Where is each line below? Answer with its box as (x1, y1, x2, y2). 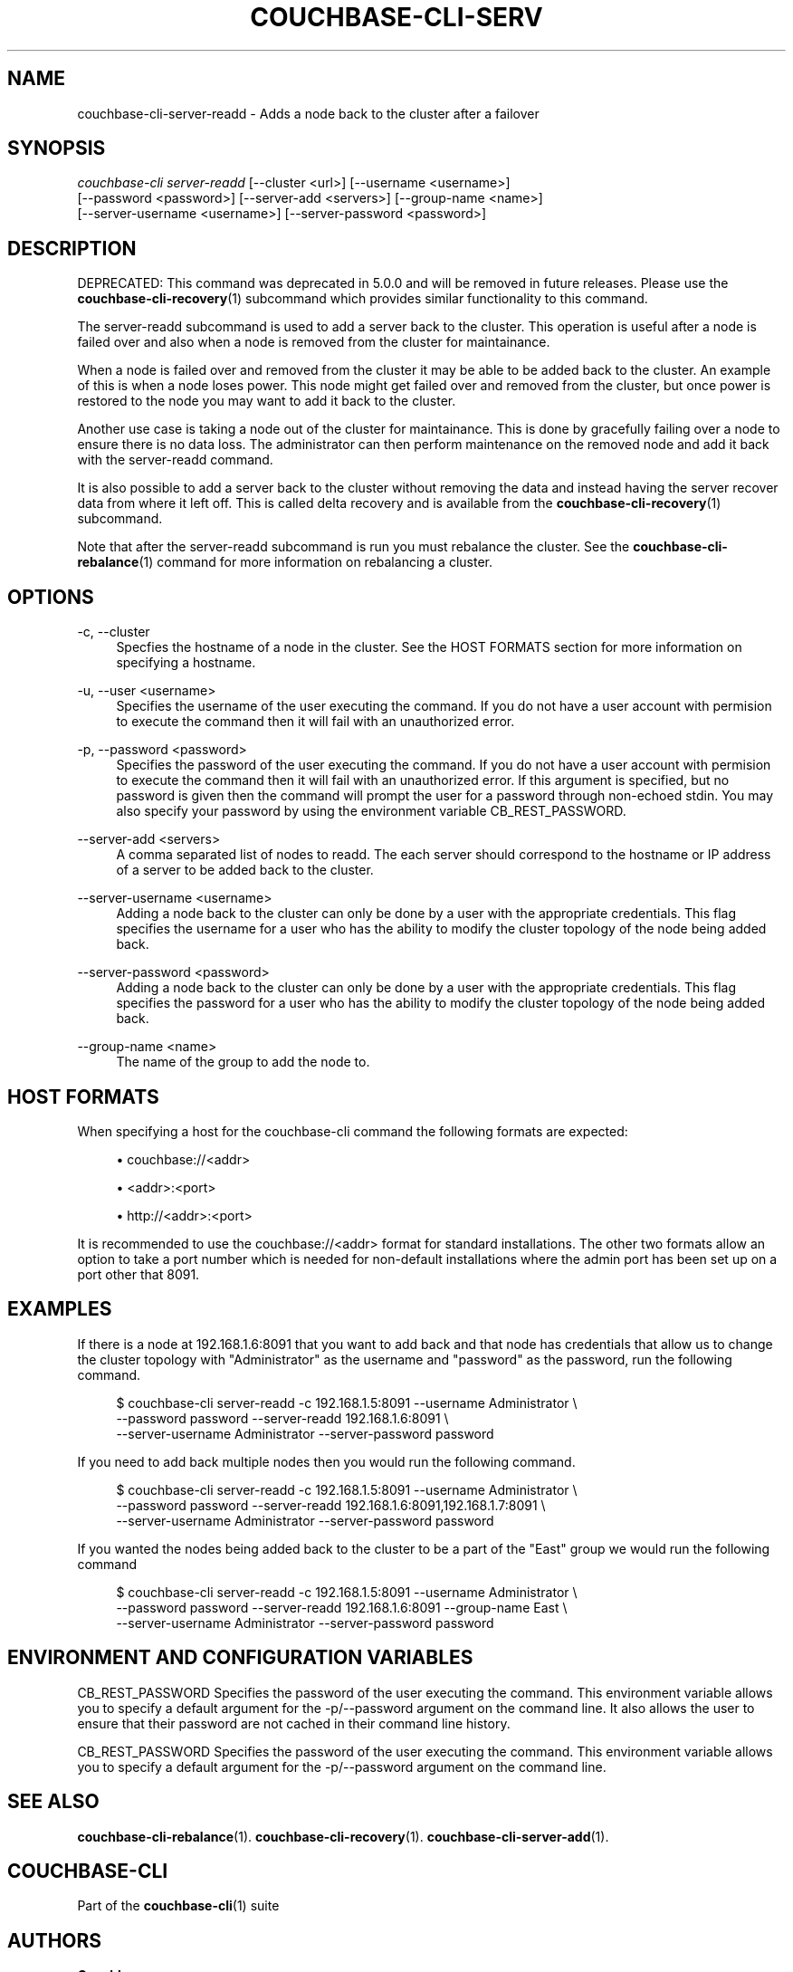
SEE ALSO (7, 1790, 100, 1814)
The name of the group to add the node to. (116, 1054, 370, 1070)
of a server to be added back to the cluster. (116, 862, 374, 878)
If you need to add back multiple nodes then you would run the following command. (77, 1453, 576, 1469)
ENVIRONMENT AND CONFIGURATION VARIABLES (7, 1646, 473, 1670)
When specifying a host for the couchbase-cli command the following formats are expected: (77, 1123, 628, 1139)
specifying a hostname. (116, 655, 256, 671)
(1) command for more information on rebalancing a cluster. (139, 554, 492, 570)
